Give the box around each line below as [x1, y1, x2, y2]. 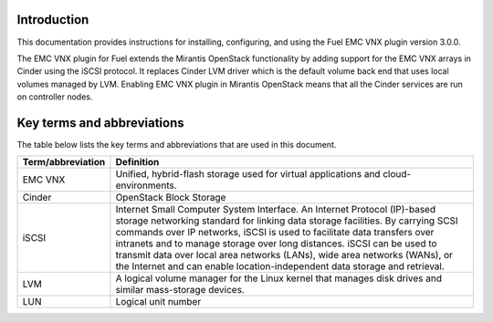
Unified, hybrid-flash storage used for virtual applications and [115, 168, 381, 181]
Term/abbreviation [22, 156, 106, 169]
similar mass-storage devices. [115, 284, 246, 296]
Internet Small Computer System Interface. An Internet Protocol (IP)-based [115, 203, 436, 216]
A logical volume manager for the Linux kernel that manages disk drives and [115, 272, 443, 285]
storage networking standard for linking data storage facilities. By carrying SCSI [115, 214, 458, 227]
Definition [115, 156, 160, 169]
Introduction [16, 12, 89, 27]
